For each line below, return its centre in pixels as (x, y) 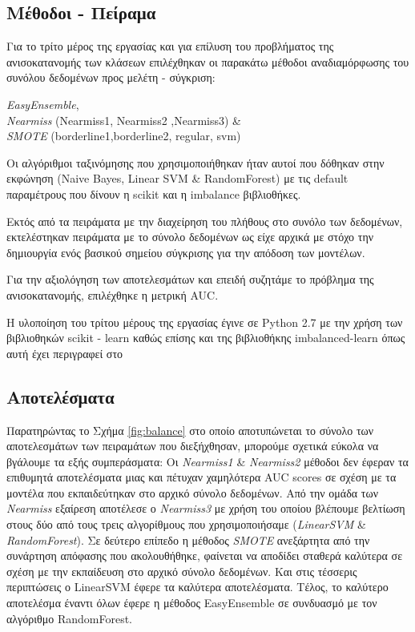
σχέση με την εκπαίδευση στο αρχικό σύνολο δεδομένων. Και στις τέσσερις (182, 571)
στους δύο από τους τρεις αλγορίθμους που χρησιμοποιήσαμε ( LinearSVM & (186, 524)
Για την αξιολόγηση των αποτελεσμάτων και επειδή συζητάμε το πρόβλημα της (190, 279)
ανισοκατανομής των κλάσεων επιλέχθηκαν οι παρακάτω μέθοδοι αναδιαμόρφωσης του (208, 61)
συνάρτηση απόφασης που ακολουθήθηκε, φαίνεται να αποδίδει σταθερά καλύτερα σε (205, 556)
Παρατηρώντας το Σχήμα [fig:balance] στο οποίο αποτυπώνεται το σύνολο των (190, 430)
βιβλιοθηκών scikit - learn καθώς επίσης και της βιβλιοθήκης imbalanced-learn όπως (206, 338)
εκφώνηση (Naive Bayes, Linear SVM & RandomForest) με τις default (177, 178)
